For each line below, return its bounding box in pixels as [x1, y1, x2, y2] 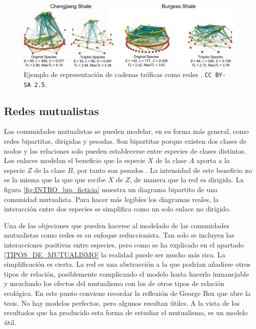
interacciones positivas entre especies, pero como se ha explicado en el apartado [4, 240, 244, 249]
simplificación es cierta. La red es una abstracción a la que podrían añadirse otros [4, 259, 251, 269]
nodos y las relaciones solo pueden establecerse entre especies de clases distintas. [4, 145, 247, 156]
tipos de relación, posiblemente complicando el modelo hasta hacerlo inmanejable [4, 268, 249, 279]
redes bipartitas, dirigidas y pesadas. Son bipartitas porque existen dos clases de [4, 136, 247, 146]
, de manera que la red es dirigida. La [130, 174, 244, 185]
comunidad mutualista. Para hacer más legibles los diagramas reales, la [4, 194, 219, 204]
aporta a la [196, 155, 230, 165]
